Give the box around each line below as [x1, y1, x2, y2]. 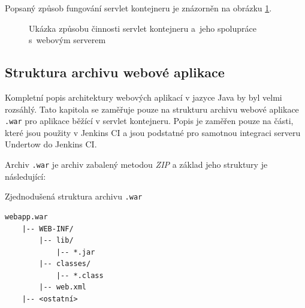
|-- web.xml [39, 283, 87, 292]
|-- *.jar [56, 247, 95, 256]
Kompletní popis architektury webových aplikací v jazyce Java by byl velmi [5, 90, 282, 103]
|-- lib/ [39, 236, 74, 245]
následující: [5, 170, 46, 182]
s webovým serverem [29, 34, 106, 46]
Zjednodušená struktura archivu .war [5, 190, 143, 203]
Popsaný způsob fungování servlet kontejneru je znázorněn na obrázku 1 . [5, 2, 272, 14]
